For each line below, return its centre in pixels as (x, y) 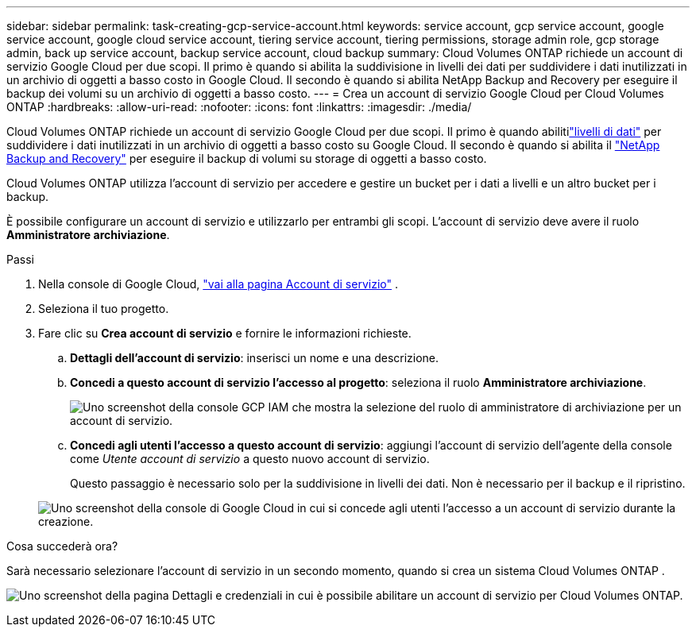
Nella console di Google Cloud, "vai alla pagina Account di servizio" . (218, 284)
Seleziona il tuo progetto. (104, 309)
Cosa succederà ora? (62, 546)
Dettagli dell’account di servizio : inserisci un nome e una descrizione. (255, 358)
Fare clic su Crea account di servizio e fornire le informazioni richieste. (225, 333)
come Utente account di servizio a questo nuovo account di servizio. (250, 459)
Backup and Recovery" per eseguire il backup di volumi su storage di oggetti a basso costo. (247, 158)
